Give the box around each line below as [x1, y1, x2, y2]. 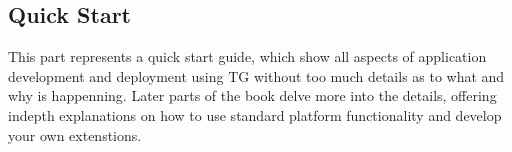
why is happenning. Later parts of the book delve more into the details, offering [8, 85, 497, 106]
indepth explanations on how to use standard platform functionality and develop [8, 104, 502, 125]
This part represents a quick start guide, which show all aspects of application [8, 46, 487, 67]
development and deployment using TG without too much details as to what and [8, 65, 505, 86]
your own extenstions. [8, 124, 142, 145]
